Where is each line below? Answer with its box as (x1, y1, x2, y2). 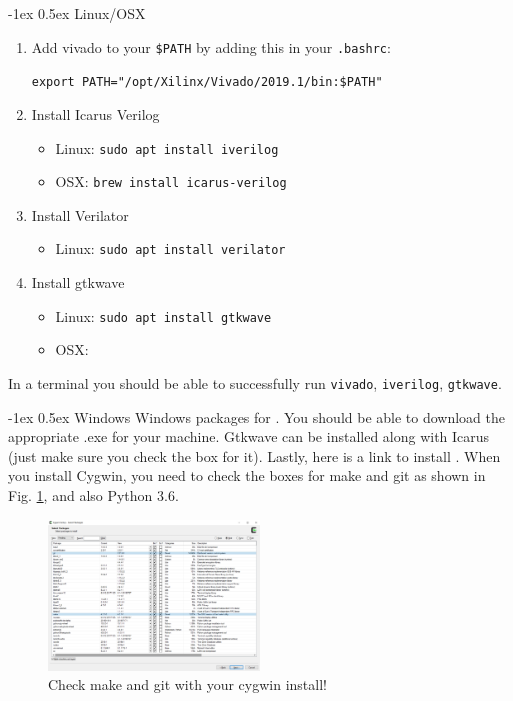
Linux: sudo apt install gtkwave (55, 305, 272, 326)
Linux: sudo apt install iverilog (55, 137, 279, 158)
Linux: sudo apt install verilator (55, 238, 286, 259)
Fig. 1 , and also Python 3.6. (8, 484, 179, 505)
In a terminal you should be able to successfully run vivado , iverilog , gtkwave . (8, 372, 502, 393)
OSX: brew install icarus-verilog (55, 171, 287, 192)
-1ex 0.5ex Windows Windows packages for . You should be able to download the (8, 406, 506, 427)
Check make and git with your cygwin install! (48, 674, 327, 695)
